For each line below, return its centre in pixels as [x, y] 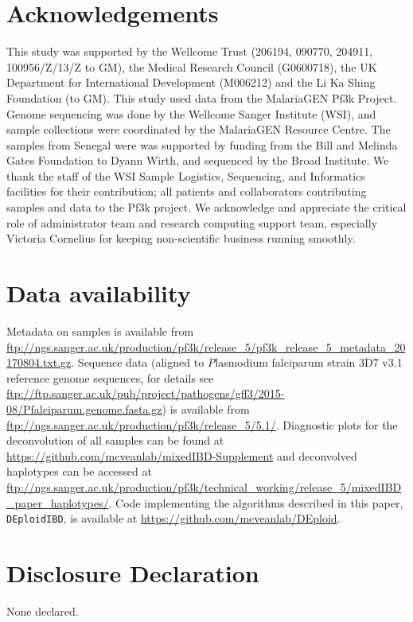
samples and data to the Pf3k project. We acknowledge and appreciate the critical [206, 207]
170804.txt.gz [39, 362]
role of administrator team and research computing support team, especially [192, 222]
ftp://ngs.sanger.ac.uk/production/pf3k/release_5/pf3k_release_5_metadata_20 [206, 346]
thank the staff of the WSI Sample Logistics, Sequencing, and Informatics [186, 175]
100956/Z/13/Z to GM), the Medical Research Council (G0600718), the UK [192, 66]
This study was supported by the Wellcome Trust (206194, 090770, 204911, [190, 51]
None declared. [43, 610]
